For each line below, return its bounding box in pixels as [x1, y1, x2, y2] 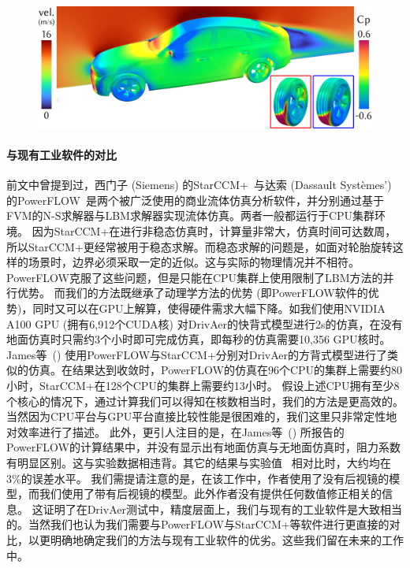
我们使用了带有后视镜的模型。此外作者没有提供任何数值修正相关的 [39, 485, 382, 502]
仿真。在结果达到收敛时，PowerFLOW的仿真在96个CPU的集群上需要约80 [28, 362, 403, 378]
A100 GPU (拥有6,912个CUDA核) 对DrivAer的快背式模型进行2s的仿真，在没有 [6, 315, 403, 332]
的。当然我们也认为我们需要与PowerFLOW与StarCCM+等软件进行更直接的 [6, 516, 389, 533]
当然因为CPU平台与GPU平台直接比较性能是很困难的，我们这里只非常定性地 [6, 408, 397, 425]
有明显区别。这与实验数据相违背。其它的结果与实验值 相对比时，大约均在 [6, 454, 391, 470]
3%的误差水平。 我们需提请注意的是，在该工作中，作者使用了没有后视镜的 [6, 470, 389, 486]
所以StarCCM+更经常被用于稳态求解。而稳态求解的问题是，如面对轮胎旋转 [6, 238, 393, 254]
